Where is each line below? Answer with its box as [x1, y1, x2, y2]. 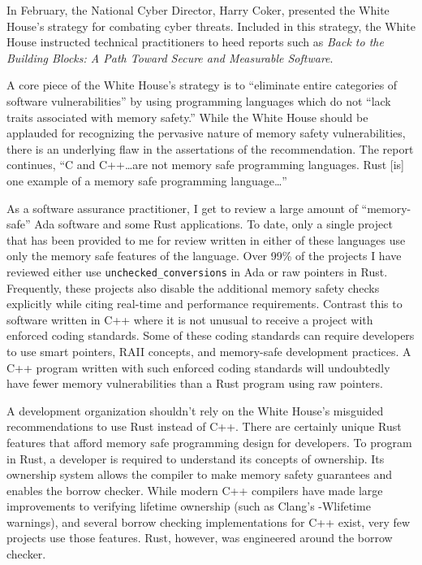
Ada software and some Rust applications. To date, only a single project [34, 215, 393, 233]
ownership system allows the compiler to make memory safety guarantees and [6, 466, 392, 483]
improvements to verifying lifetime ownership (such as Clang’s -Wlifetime [6, 498, 371, 515]
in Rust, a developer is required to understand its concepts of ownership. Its [6, 450, 385, 467]
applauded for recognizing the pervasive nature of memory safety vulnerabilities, [6, 124, 406, 141]
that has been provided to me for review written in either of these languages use [6, 231, 406, 248]
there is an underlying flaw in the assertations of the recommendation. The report [6, 140, 414, 157]
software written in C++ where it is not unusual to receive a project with [6, 311, 373, 328]
